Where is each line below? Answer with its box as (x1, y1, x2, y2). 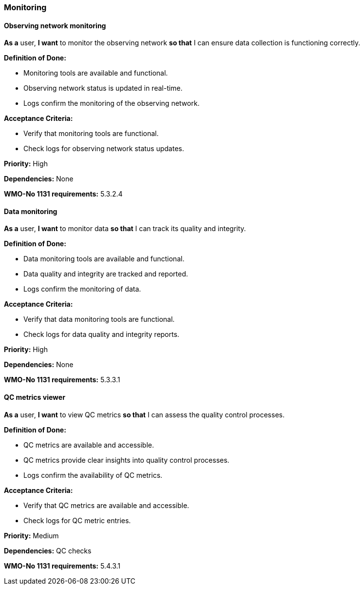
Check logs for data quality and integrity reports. (23, 330, 179, 339)
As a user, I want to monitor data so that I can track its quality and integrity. (4, 224, 246, 233)
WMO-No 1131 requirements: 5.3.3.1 (4, 375, 120, 384)
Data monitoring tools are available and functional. (23, 255, 185, 263)
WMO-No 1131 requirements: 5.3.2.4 (4, 190, 123, 198)
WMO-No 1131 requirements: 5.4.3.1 (4, 561, 121, 570)
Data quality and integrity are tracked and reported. (23, 270, 188, 278)
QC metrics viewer (4, 393, 65, 402)
